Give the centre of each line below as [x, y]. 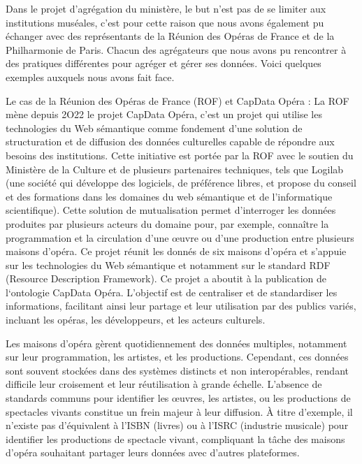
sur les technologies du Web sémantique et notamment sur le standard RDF [168, 264]
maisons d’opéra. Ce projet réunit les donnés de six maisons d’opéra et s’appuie [176, 251]
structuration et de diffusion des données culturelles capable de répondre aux [170, 142]
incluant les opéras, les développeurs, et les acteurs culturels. [136, 320]
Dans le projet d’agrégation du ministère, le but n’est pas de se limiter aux [166, 8]
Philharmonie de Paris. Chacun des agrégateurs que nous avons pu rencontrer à [176, 49]
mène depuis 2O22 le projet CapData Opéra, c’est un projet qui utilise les [164, 114]
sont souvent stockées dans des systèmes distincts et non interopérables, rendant [177, 370]
